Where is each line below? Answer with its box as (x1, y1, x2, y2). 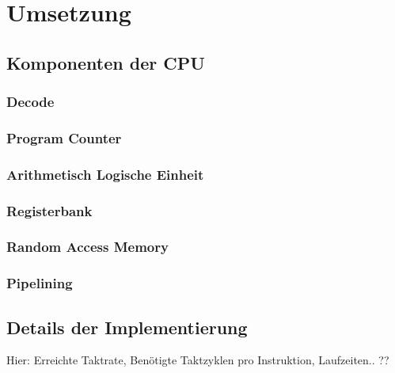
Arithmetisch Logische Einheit (6, 164, 204, 184)
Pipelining (6, 273, 73, 293)
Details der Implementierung (6, 314, 248, 339)
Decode (6, 92, 55, 112)
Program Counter (6, 128, 122, 147)
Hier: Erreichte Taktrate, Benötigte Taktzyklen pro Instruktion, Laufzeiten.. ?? (6, 352, 389, 368)
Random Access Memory (6, 237, 169, 257)
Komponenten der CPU (6, 50, 205, 74)
